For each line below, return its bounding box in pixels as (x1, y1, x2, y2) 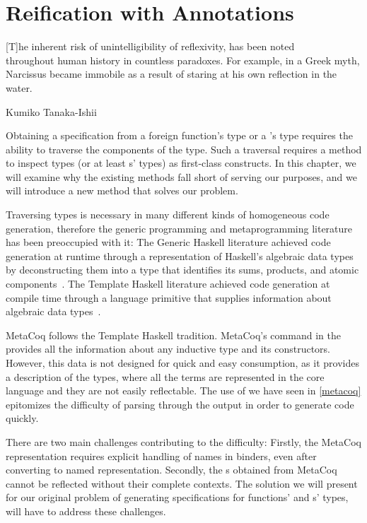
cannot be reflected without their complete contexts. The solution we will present (6, 476, 358, 490)
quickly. (6, 411, 39, 425)
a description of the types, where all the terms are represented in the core (6, 369, 325, 384)
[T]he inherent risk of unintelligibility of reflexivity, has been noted (6, 39, 295, 54)
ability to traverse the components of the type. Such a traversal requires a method (6, 141, 362, 156)
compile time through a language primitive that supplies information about (6, 290, 332, 305)
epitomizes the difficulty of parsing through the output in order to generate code (6, 396, 354, 411)
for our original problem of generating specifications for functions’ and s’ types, (6, 490, 349, 505)
